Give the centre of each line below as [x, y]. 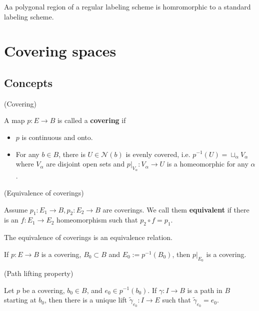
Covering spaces [60, 51]
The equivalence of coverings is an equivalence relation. [88, 237]
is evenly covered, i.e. [158, 154]
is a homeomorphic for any [207, 164]
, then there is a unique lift [86, 300]
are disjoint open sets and [85, 164]
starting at [20, 300]
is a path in [205, 290]
